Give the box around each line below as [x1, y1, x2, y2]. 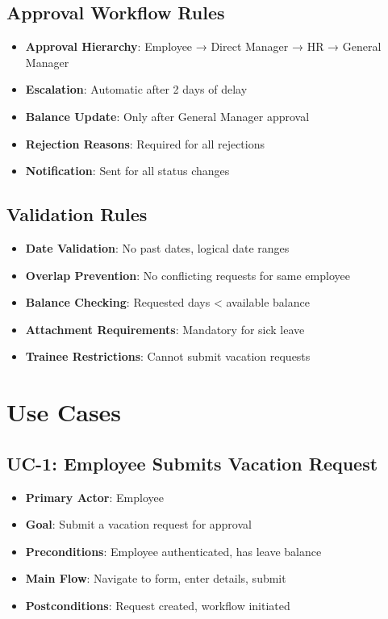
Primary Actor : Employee [25, 488, 164, 505]
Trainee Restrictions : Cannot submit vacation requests [25, 348, 311, 365]
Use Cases [6, 395, 122, 429]
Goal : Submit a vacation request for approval [25, 516, 252, 533]
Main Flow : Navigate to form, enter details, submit [25, 570, 286, 587]
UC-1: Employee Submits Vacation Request [6, 450, 378, 475]
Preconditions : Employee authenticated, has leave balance [25, 542, 322, 559]
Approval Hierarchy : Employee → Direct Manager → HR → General [25, 38, 382, 55]
